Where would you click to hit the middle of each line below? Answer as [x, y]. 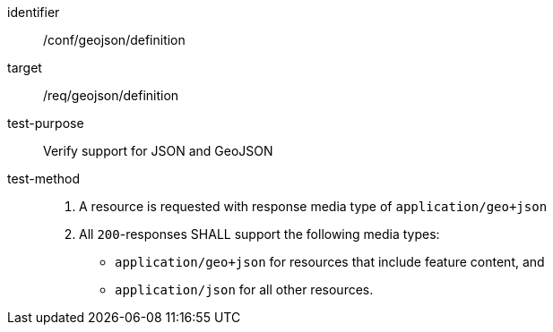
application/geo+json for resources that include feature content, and [330, 262]
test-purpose [46, 123]
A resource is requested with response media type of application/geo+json [313, 206]
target [25, 68]
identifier [34, 12]
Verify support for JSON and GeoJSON [158, 151]
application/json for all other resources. [244, 289]
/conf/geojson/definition [114, 40]
